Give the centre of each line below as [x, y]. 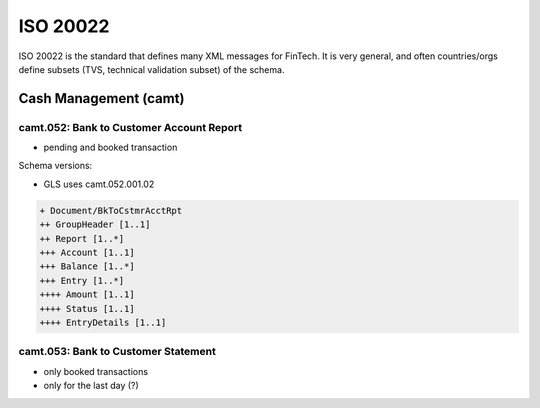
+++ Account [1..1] [87, 253]
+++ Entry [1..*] [82, 280]
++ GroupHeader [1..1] [95, 224]
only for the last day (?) [91, 386]
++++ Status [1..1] [87, 308]
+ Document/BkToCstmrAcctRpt [111, 210]
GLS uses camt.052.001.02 [99, 184]
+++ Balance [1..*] [87, 266]
